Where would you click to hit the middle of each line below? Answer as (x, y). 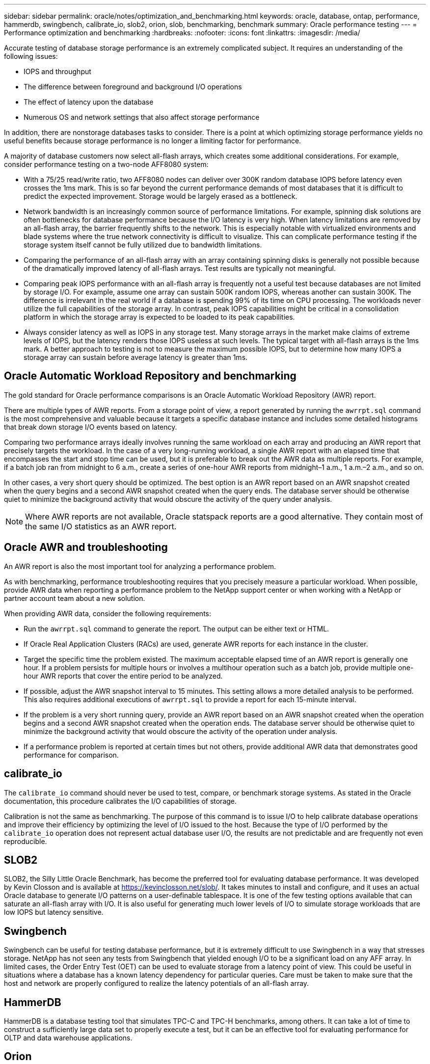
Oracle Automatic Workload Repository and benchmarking (150, 376)
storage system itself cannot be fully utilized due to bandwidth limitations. (143, 245)
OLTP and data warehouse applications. (68, 1038)
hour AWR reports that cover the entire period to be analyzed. (123, 676)
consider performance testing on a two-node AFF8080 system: (106, 164)
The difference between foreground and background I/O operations (133, 87)
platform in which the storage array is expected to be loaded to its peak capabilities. (159, 317)
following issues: (31, 56)
